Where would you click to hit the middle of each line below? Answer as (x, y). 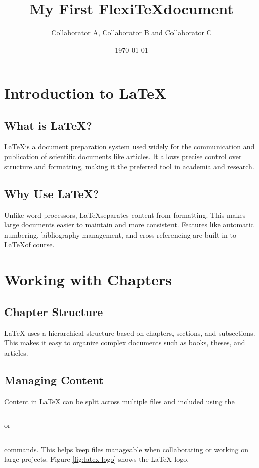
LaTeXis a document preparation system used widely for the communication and (129, 146)
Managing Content (54, 380)
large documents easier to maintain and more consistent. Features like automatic (129, 225)
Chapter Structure (54, 311)
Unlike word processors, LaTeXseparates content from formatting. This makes (125, 214)
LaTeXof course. (29, 244)
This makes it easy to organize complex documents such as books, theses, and (125, 343)
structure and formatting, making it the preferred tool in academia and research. (129, 166)
